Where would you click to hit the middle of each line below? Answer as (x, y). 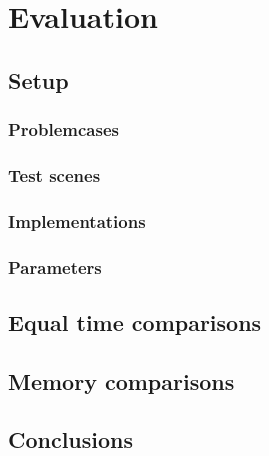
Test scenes (54, 174)
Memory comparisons (121, 380)
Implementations (77, 220)
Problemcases (63, 129)
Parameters (55, 266)
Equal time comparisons (135, 321)
